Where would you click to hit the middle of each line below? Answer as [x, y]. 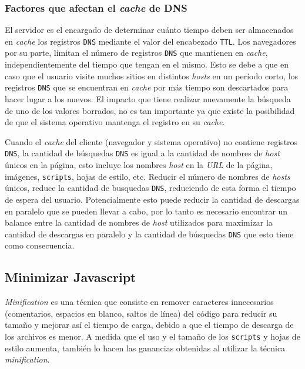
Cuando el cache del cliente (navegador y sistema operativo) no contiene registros [151, 141]
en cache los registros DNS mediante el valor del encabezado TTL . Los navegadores [150, 41]
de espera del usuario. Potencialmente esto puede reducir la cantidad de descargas [152, 199]
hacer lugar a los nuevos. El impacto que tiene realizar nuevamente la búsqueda [148, 98]
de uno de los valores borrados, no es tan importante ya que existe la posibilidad [150, 110]
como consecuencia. [40, 245]
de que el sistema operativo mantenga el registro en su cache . [115, 122]
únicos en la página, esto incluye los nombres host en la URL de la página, [139, 165]
